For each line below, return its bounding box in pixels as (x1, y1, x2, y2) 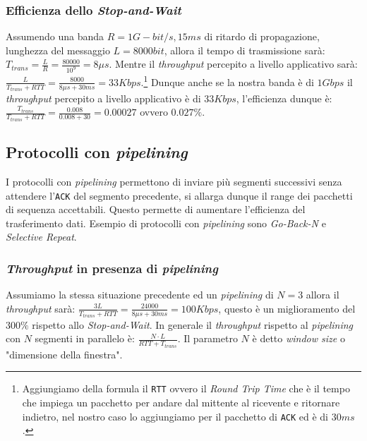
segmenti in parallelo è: (35, 331, 135, 346)
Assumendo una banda (6, 29, 104, 44)
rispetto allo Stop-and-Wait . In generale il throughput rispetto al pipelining (32, 317, 354, 332)
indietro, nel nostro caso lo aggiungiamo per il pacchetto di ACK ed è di (22, 409, 329, 423)
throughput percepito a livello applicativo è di (6, 90, 201, 105)
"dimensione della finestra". (6, 346, 123, 361)
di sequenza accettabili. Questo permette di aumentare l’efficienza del (6, 202, 306, 217)
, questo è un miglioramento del (218, 301, 356, 315)
